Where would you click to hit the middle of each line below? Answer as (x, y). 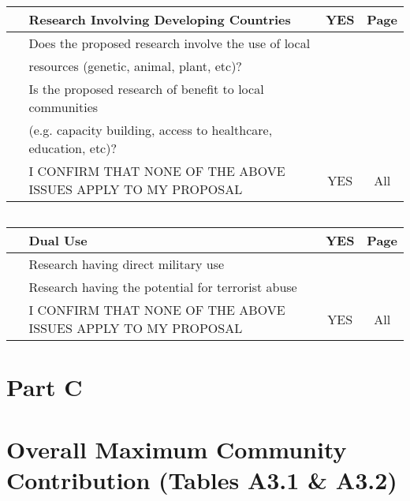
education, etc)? (73, 148)
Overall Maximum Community (177, 449)
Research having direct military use (127, 264)
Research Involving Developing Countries (160, 19)
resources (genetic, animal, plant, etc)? (135, 66)
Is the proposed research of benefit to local (146, 89)
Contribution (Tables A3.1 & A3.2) (202, 479)
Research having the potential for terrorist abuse (163, 287)
